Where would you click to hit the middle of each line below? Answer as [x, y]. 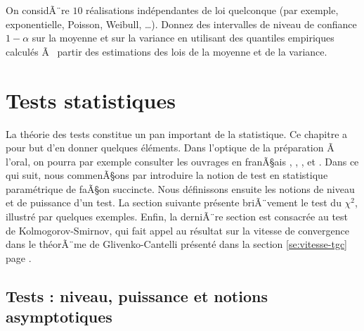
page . [19, 257]
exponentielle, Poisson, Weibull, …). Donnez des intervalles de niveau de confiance [181, 24]
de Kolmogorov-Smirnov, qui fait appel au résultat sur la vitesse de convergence [177, 230]
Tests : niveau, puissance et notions [137, 295]
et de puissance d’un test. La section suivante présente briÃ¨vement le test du [174, 202]
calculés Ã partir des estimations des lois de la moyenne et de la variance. [167, 51]
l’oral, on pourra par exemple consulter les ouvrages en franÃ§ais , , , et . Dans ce [182, 161]
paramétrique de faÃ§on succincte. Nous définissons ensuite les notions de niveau [180, 188]
